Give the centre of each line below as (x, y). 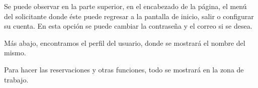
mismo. (15, 53)
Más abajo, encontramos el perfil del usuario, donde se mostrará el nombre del (125, 42)
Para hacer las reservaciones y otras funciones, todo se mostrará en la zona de (124, 69)
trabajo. (16, 79)
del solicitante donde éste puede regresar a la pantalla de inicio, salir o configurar (129, 16)
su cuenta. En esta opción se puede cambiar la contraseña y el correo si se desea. (128, 26)
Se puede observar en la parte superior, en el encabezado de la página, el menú (125, 6)
